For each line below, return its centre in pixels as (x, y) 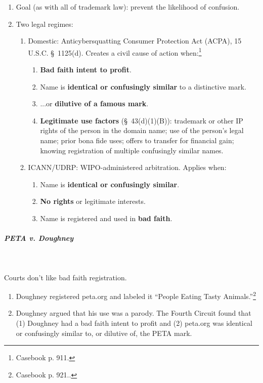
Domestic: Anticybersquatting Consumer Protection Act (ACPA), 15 (135, 41)
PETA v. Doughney (39, 238)
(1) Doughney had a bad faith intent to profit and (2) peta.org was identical (134, 323)
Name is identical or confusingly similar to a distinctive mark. (143, 86)
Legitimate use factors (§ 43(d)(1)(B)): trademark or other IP (142, 120)
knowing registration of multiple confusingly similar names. (132, 150)
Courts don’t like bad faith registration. (65, 277)
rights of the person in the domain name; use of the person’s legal (142, 130)
